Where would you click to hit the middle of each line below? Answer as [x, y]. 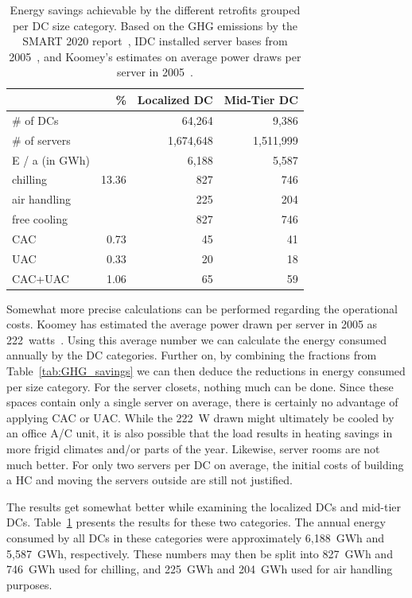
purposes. [29, 584]
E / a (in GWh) [51, 159]
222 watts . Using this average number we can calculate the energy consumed [196, 339]
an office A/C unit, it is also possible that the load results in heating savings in [200, 433]
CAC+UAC [41, 278]
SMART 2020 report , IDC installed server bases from [155, 41]
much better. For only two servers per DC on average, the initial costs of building [205, 464]
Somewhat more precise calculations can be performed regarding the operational [202, 308]
